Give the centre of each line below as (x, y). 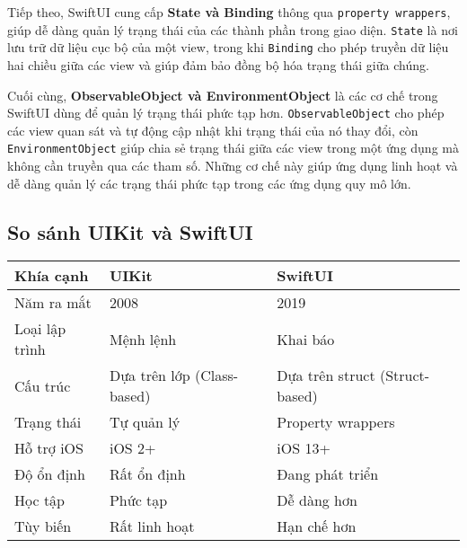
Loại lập (40, 329)
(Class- (216, 376)
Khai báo (306, 339)
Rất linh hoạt (152, 526)
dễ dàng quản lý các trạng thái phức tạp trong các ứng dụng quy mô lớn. (209, 183)
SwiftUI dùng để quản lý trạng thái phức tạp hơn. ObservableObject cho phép (226, 113)
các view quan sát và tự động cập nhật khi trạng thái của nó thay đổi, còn (213, 130)
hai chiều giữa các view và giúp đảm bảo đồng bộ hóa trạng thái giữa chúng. (218, 64)
